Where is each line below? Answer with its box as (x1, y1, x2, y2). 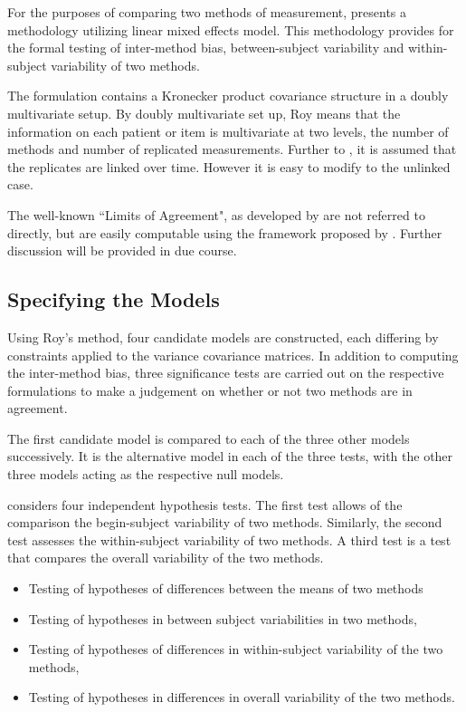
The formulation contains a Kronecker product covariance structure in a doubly (7, 86, 449, 105)
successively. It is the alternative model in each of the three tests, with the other (7, 447, 453, 466)
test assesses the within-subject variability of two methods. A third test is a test (7, 530, 452, 549)
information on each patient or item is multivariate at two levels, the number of (7, 121, 449, 140)
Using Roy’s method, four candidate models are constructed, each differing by (7, 327, 439, 346)
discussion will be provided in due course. (7, 241, 237, 260)
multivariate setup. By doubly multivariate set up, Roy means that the (7, 103, 401, 122)
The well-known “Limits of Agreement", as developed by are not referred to (7, 205, 425, 224)
